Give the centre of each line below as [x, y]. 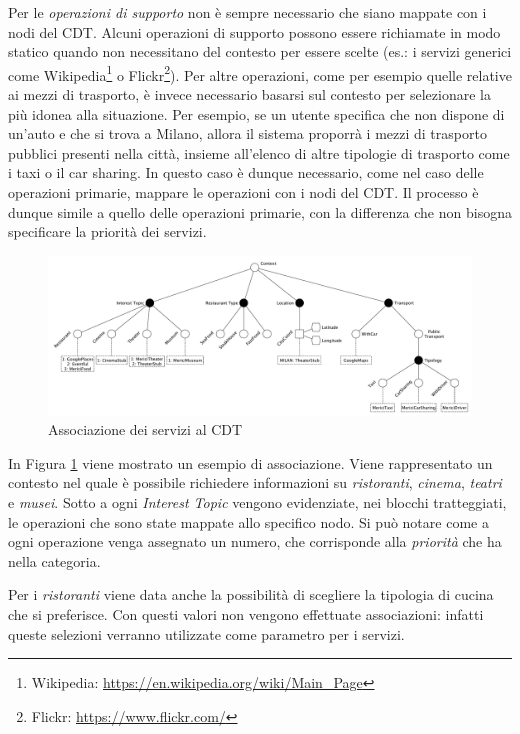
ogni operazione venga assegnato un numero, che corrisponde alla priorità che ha [255, 541]
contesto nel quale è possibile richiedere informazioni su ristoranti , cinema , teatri [255, 482]
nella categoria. [54, 560]
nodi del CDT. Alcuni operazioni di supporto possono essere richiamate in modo [254, 31]
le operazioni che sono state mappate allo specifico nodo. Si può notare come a [248, 521]
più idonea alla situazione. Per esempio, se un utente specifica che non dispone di [256, 113]
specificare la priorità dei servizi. [107, 231]
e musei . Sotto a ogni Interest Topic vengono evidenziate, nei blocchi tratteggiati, [257, 501]
